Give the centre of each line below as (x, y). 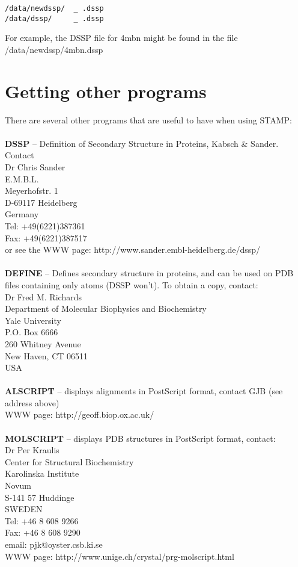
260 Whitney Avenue (43, 343)
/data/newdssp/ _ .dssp (54, 8)
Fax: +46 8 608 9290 (43, 532)
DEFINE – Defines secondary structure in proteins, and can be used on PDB (149, 273)
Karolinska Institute (42, 473)
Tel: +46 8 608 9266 (42, 520)
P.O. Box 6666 (32, 332)
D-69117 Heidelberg (41, 202)
